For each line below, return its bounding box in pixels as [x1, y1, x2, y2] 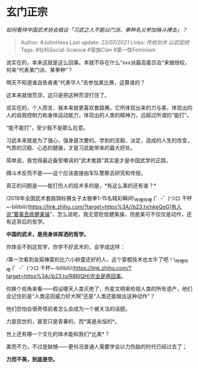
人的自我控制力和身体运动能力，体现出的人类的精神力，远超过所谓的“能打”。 [6, 111, 192, 119]
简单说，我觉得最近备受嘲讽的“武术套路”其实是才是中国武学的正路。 [6, 157, 171, 164]
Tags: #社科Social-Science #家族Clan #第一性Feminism [20, 46, 156, 53]
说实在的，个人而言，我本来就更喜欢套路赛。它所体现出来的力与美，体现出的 [6, 104, 193, 111]
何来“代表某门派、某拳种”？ [6, 66, 73, 73]
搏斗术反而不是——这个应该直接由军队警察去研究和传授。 [6, 169, 146, 176]
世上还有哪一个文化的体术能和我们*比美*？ [6, 331, 111, 338]
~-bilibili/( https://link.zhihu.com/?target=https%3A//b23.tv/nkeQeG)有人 [6, 203, 182, 210]
